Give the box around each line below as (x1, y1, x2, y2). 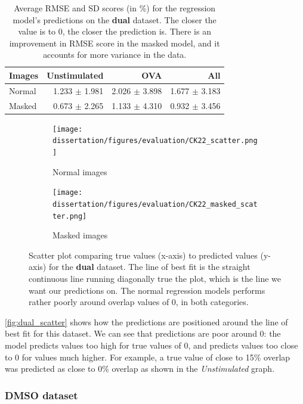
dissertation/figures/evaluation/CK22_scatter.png (52, 136, 258, 145)
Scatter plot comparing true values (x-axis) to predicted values (29, 248, 258, 261)
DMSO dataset (5, 387, 78, 402)
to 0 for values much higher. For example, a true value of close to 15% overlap (5, 350, 290, 363)
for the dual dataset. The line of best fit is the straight (48, 260, 251, 273)
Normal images (52, 165, 107, 178)
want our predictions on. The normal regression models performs (29, 284, 265, 296)
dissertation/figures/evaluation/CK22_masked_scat (52, 200, 258, 209)
